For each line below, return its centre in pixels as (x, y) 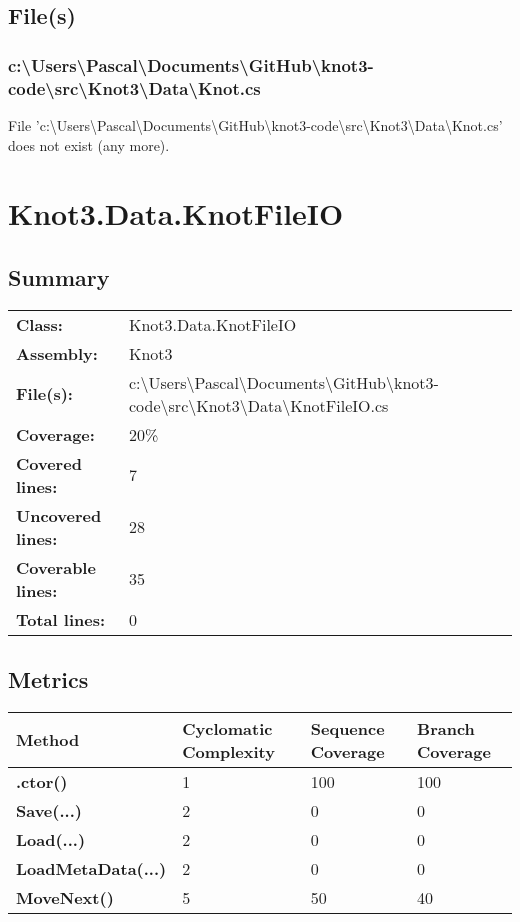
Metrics (48, 679)
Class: (39, 324)
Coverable (56, 567)
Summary (59, 276)
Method (48, 740)
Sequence (347, 728)
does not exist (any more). (89, 144)
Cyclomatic (227, 728)
